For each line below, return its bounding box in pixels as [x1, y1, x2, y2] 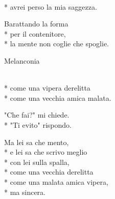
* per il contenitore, [4, 28, 66, 39]
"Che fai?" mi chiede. [4, 109, 70, 120]
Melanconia [4, 55, 40, 66]
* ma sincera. [4, 186, 45, 197]
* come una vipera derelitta [4, 82, 90, 93]
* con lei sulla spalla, [4, 156, 70, 167]
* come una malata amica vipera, [4, 176, 108, 187]
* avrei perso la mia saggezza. [4, 1, 97, 12]
